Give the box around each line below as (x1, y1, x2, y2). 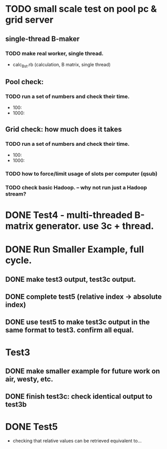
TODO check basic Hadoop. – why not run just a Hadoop (5, 184, 148, 191)
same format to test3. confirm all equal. (5, 326, 134, 335)
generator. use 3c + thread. (35, 220, 154, 232)
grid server (5, 14, 54, 26)
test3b (5, 400, 27, 409)
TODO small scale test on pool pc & (5, 3, 157, 15)
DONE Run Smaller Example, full (5, 244, 144, 256)
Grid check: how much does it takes (5, 125, 122, 133)
